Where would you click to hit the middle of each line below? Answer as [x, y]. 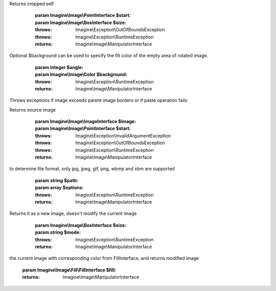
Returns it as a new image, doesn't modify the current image [73, 214]
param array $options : [59, 188]
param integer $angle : [59, 67]
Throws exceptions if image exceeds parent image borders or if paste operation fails [98, 100]
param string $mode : [58, 232]
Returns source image [33, 109]
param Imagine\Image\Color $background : [81, 75]
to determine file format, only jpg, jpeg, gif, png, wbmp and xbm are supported [92, 169]
